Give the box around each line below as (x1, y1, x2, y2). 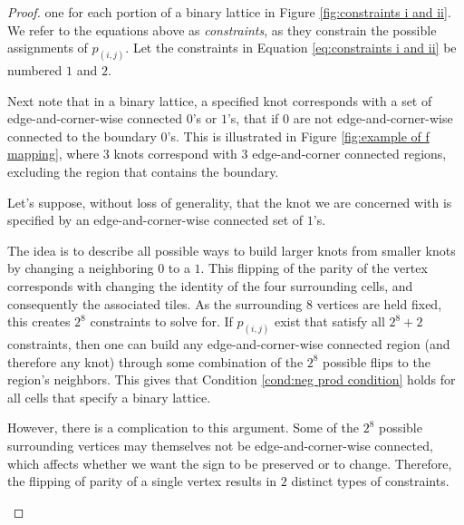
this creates (7, 312, 71, 331)
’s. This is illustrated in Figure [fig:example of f (167, 126, 430, 145)
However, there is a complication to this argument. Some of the (7, 418, 359, 437)
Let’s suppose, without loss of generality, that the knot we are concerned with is (7, 192, 452, 211)
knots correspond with (113, 144, 237, 163)
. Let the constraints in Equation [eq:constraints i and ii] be (125, 38, 457, 57)
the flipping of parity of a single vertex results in (7, 472, 277, 491)
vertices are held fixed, (316, 294, 442, 313)
